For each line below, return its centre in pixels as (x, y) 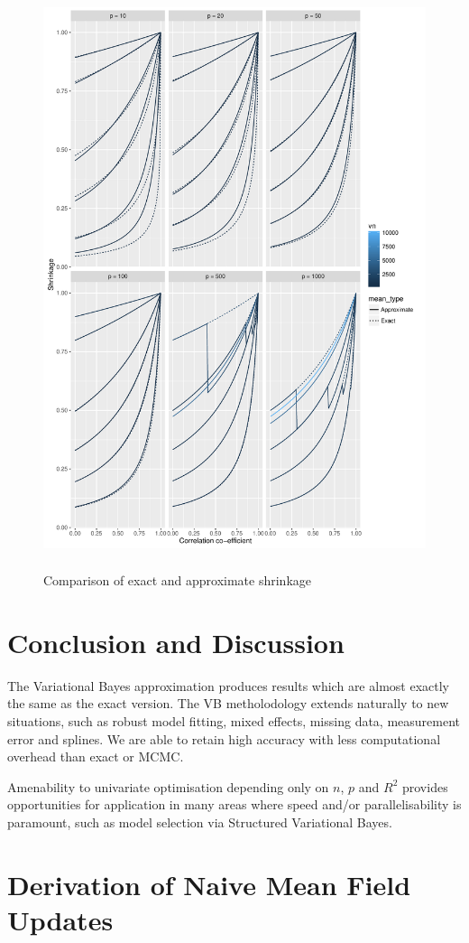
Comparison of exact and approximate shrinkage (178, 580)
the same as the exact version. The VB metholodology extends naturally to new (228, 703)
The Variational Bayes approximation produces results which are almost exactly (228, 685)
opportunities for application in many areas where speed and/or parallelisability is (234, 804)
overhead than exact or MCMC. (96, 756)
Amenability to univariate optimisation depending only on (168, 786)
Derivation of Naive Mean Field (209, 884)
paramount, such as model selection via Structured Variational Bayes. (200, 822)
